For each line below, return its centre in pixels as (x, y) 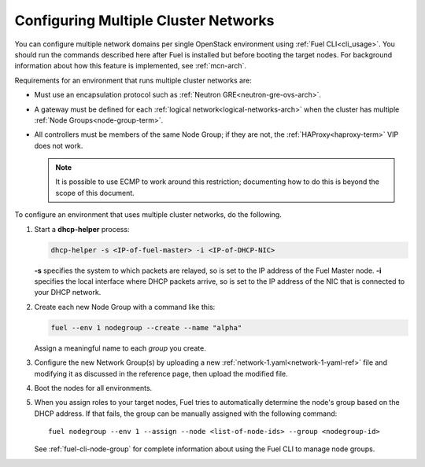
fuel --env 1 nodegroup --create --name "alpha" (146, 327)
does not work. (59, 145)
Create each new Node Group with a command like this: (125, 307)
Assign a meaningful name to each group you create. (120, 348)
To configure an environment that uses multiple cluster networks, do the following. (148, 215)
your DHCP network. (68, 292)
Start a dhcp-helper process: (82, 229)
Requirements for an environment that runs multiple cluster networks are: (133, 80)
